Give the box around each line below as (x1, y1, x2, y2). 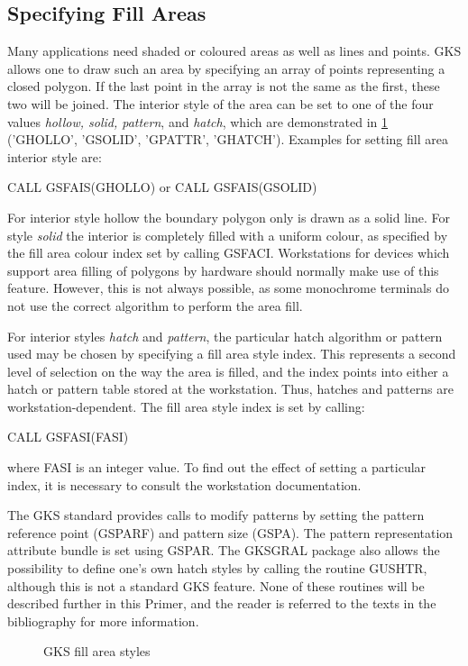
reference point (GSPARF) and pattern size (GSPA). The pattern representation (7, 523, 454, 542)
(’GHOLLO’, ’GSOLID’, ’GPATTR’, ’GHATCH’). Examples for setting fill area (7, 130, 448, 149)
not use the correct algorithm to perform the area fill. (7, 296, 303, 315)
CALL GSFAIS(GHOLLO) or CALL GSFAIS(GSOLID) (7, 178, 317, 196)
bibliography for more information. (7, 611, 199, 630)
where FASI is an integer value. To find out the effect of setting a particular (7, 458, 427, 477)
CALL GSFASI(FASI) (7, 427, 129, 446)
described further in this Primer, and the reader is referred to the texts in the (7, 594, 436, 613)
